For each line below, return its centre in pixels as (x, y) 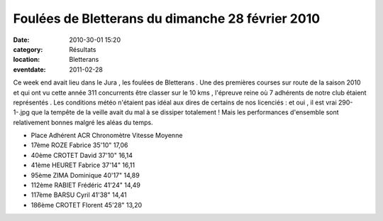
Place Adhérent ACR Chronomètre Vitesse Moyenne (107, 136)
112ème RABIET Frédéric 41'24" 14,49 (86, 185)
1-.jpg (21, 112)
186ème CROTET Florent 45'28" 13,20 (87, 205)
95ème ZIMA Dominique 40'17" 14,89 (85, 175)
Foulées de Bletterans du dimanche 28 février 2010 (167, 18)
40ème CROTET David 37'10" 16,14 (82, 155)
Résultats (83, 49)
